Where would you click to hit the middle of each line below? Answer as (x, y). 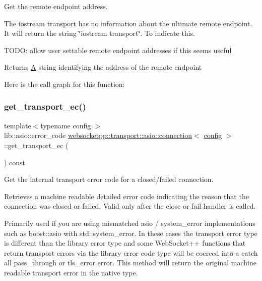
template (18, 125)
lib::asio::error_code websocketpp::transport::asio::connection (98, 135)
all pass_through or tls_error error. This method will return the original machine (130, 263)
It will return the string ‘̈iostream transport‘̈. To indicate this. (100, 33)
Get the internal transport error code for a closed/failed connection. (109, 179)
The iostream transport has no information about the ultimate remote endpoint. (128, 23)
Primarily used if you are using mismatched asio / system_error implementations (130, 223)
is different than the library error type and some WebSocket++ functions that (125, 243)
